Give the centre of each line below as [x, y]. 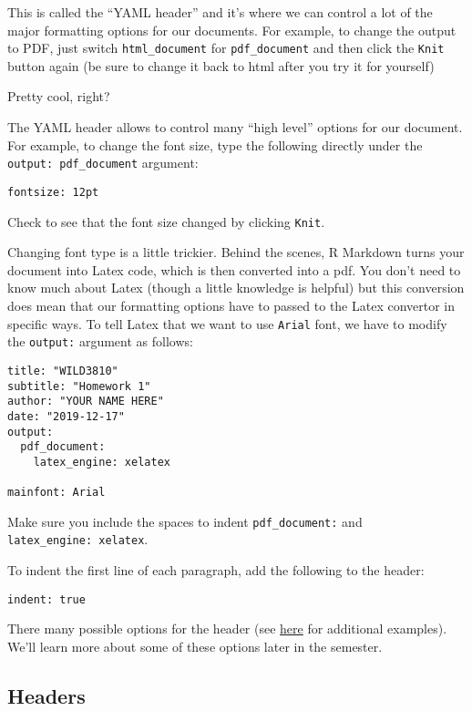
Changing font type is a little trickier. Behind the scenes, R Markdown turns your [236, 252]
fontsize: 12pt [53, 192]
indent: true [46, 599]
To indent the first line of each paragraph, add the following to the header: [216, 570]
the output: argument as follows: [100, 341]
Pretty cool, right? [59, 96]
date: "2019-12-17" [66, 416]
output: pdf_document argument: [103, 163]
